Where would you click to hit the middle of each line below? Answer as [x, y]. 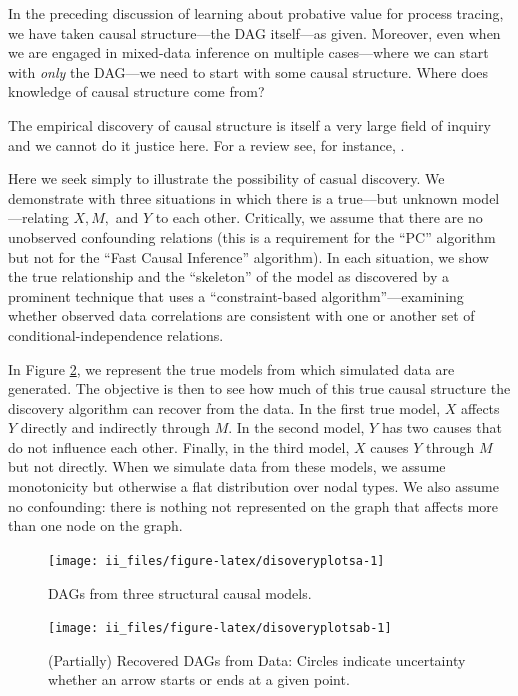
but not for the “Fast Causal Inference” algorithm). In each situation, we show [248, 256]
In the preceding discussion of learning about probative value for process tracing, [256, 13]
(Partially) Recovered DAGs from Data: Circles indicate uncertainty [257, 659]
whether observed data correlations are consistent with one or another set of [241, 315]
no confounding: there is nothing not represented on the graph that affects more [253, 505]
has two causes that [441, 427]
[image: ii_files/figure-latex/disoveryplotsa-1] [216, 560]
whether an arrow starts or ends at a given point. [199, 679]
